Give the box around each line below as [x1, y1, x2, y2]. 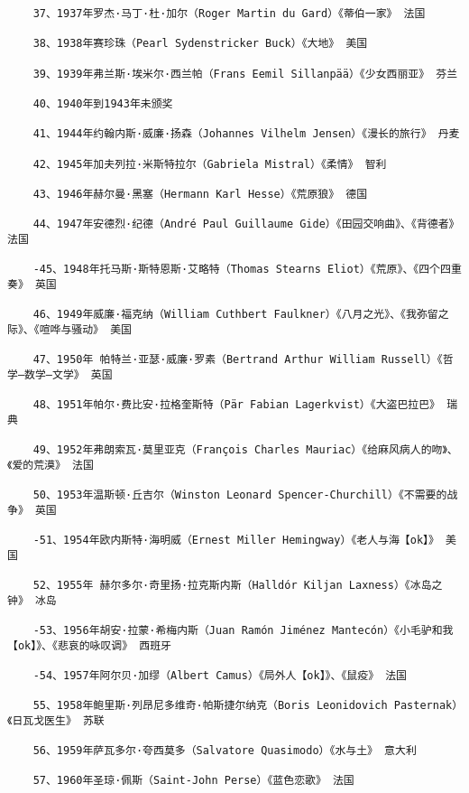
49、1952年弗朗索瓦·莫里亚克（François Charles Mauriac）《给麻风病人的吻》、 [32, 443, 458, 457]
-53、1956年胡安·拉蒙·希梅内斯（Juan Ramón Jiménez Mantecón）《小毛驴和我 [32, 623, 454, 637]
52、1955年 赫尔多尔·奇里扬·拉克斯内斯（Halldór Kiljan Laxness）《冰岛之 [32, 578, 443, 592]
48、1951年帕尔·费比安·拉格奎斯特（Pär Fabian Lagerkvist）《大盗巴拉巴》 [32, 398, 440, 412]
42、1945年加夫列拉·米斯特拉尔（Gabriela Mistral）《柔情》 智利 [32, 157, 387, 171]
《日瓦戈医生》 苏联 [7, 714, 105, 727]
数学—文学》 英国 [24, 368, 113, 381]
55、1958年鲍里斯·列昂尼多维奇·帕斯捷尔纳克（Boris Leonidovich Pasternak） [32, 699, 458, 713]
